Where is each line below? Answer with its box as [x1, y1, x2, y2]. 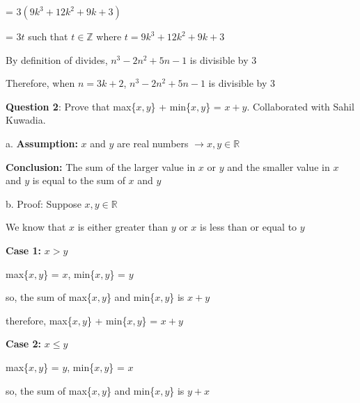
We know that [6, 220, 66, 234]
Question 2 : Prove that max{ [6, 99, 136, 113]
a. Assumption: [6, 135, 78, 150]
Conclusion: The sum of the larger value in [6, 159, 196, 174]
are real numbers [117, 135, 189, 150]
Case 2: [6, 336, 42, 351]
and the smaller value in [227, 159, 330, 174]
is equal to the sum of [32, 173, 125, 188]
